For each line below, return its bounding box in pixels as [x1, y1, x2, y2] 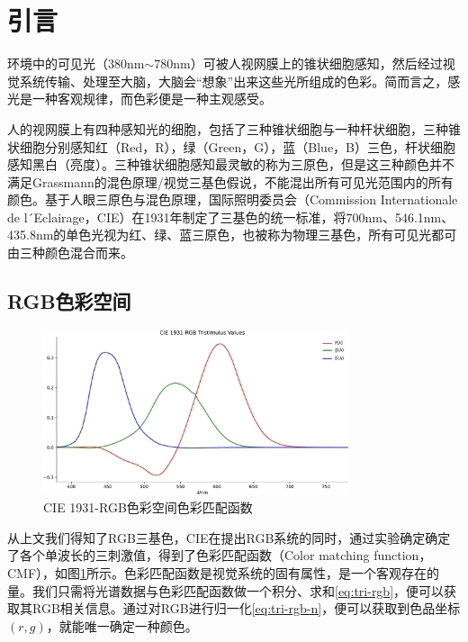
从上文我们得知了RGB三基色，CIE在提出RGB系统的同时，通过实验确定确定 [7, 528, 451, 547]
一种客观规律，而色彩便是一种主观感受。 [31, 89, 272, 108]
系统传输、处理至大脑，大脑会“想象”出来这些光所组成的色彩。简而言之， [19, 71, 448, 90]
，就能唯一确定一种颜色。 [46, 616, 198, 635]
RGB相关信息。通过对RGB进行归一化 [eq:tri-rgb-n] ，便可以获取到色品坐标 [31, 599, 461, 618]
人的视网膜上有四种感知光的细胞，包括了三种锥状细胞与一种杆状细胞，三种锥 [7, 119, 461, 138]
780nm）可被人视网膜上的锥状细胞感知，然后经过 [154, 54, 443, 73]
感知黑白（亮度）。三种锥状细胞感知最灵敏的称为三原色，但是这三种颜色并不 [7, 155, 454, 174]
